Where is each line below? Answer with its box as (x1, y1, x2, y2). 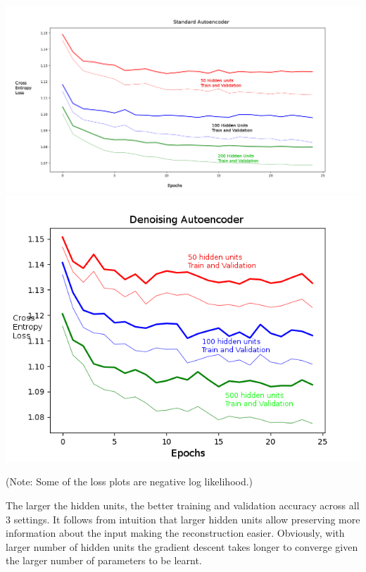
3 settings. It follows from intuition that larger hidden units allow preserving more (6, 511, 360, 526)
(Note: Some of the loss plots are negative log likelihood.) (6, 474, 253, 489)
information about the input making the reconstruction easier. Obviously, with (6, 526, 345, 540)
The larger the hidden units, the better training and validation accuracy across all (6, 498, 360, 513)
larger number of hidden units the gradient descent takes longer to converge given (6, 539, 358, 554)
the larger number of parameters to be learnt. (6, 553, 202, 568)
